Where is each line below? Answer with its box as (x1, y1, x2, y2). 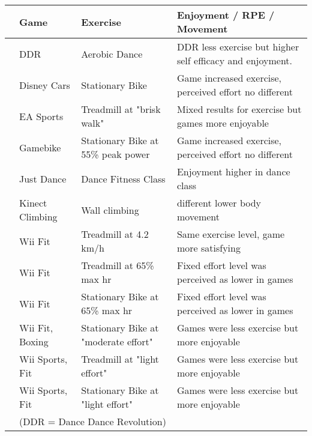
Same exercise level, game (176, 227, 285, 241)
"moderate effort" (81, 335, 153, 348)
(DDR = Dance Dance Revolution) (19, 414, 166, 428)
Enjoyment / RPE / (176, 8, 275, 22)
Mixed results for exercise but (176, 102, 302, 116)
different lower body (176, 196, 262, 210)
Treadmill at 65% (81, 258, 154, 272)
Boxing (19, 335, 49, 348)
